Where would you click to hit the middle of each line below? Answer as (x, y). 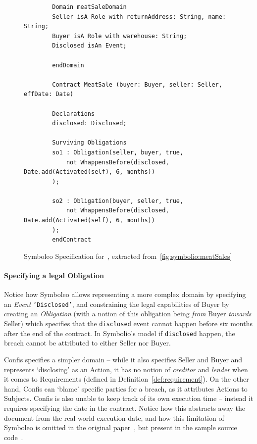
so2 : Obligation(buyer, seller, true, (118, 201)
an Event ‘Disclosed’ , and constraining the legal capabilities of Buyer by (117, 304)
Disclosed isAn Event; (89, 46)
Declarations (74, 114)
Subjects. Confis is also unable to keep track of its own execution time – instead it (129, 398)
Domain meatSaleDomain (89, 7)
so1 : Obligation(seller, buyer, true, (118, 152)
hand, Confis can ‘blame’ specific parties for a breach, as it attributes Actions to (126, 388)
